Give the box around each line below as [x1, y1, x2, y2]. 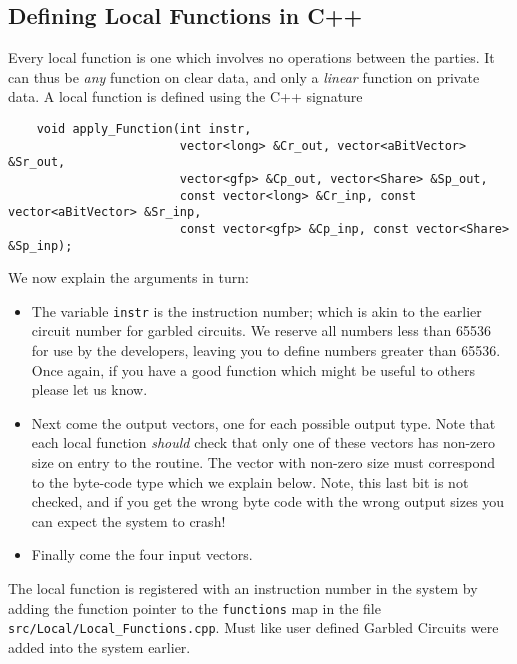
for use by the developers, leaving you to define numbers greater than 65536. [31, 340, 501, 361]
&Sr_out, [8, 155, 66, 170]
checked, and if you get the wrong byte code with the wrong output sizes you [31, 491, 505, 512]
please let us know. [31, 379, 148, 400]
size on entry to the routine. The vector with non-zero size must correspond [31, 452, 496, 473]
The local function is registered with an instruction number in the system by [8, 578, 478, 599]
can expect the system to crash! [31, 510, 226, 531]
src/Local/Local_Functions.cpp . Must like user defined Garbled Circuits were [8, 617, 499, 638]
